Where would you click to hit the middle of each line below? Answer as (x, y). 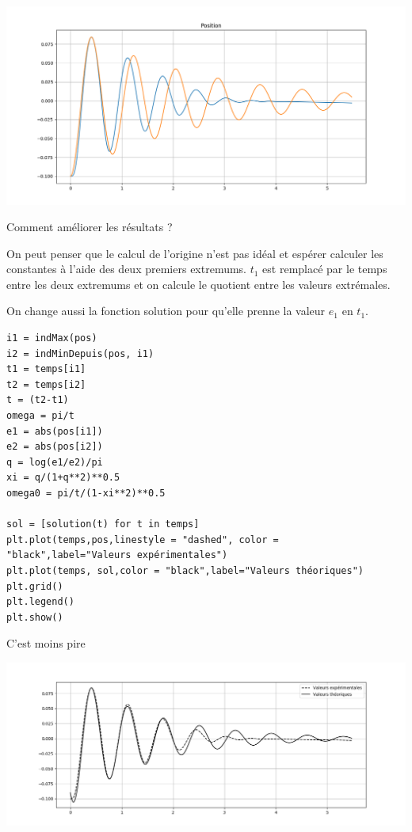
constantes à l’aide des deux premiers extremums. (127, 269)
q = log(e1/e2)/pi (55, 462)
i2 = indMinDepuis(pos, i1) (80, 353)
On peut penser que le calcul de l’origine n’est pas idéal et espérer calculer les (195, 253)
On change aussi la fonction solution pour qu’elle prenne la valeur (166, 311)
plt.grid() (35, 586)
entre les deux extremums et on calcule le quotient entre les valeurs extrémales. (198, 284)
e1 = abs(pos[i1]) (55, 431)
